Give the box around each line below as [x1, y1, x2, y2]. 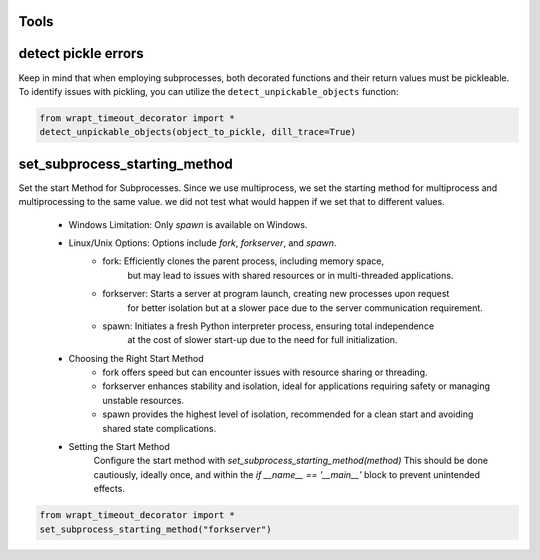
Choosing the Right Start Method [68, 352, 204, 364]
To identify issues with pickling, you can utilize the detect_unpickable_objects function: [18, 85, 399, 97]
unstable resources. [102, 394, 185, 406]
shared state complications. [102, 422, 217, 434]
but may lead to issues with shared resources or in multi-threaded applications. [127, 269, 454, 281]
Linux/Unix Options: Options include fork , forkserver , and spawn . [68, 236, 337, 249]
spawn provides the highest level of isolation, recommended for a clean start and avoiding [102, 408, 474, 420]
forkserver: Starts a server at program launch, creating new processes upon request [102, 288, 450, 300]
